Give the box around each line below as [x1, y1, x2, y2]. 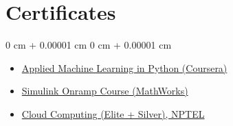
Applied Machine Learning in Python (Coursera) [21, 60, 228, 75]
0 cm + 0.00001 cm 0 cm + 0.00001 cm [5, 38, 172, 52]
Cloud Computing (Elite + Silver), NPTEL [21, 106, 205, 121]
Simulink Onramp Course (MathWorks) [21, 84, 188, 98]
